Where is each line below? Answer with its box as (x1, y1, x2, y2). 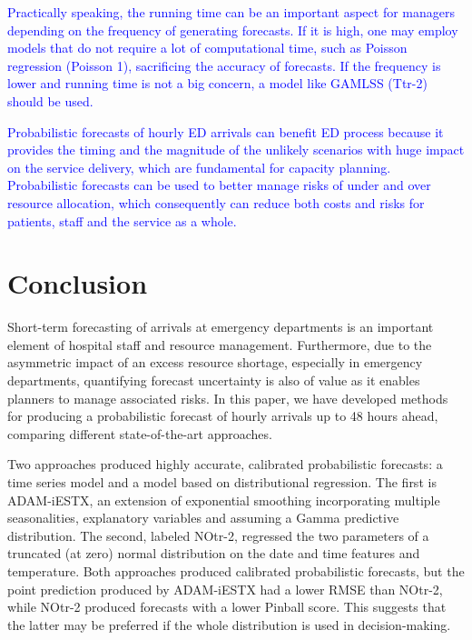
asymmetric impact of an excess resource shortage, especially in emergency (7, 353, 423, 372)
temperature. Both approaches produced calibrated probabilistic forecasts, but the (7, 561, 465, 580)
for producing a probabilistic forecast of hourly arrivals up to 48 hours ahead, (7, 406, 438, 425)
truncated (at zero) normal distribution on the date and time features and (7, 544, 420, 563)
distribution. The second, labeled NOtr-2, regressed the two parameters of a (7, 525, 429, 545)
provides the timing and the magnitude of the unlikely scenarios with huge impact (7, 140, 465, 159)
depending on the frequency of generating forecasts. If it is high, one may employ (7, 20, 458, 39)
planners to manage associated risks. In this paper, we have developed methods (7, 388, 448, 407)
